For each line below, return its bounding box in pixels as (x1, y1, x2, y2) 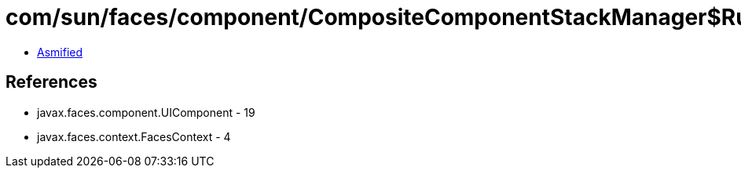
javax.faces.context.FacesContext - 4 (37, 129, 231, 143)
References (6, 72, 97, 92)
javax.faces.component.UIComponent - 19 (37, 105, 255, 119)
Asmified (37, 45, 83, 59)
